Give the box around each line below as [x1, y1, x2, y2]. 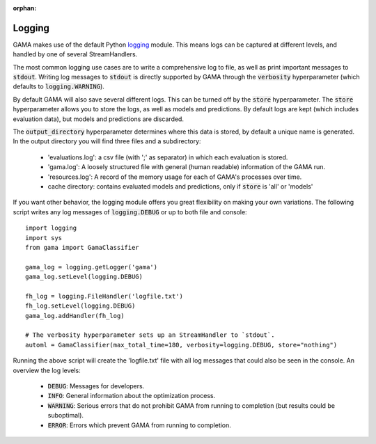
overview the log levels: [13, 366, 81, 374]
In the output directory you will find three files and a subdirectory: [13, 137, 201, 145]
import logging [25, 224, 77, 232]
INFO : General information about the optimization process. [47, 392, 216, 400]
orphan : [13, 4, 37, 12]
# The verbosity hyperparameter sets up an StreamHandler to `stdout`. [25, 331, 275, 339]
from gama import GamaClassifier [25, 244, 139, 251]
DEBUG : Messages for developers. [47, 382, 145, 390]
